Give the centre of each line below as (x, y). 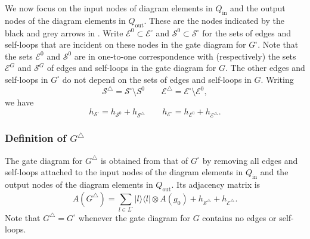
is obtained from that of (144, 160)
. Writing (277, 79)
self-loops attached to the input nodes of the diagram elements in (124, 172)
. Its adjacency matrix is (216, 184)
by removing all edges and (250, 160)
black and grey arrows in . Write (64, 32)
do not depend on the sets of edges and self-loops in (157, 79)
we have (19, 102)
